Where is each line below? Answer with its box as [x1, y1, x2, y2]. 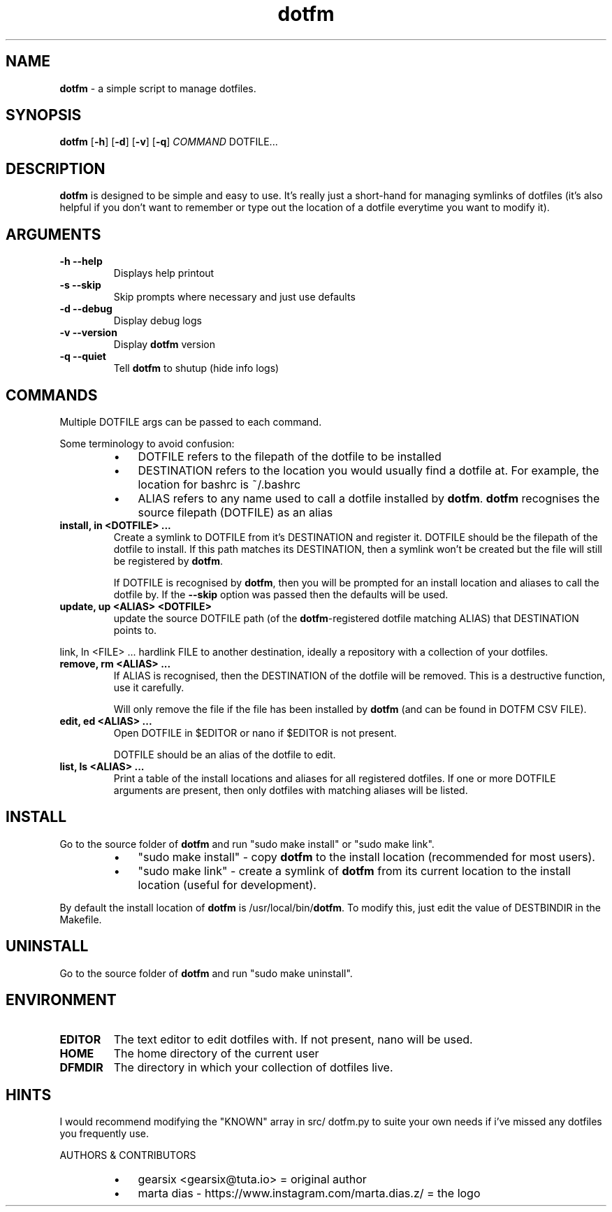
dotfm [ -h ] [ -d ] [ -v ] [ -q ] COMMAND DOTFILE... [59, 136, 278, 148]
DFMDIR [59, 1060, 103, 1074]
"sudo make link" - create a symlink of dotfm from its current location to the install [138, 863, 571, 878]
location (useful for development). [138, 877, 316, 892]
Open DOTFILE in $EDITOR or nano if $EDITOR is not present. [113, 726, 397, 739]
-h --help [59, 255, 103, 268]
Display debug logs [113, 315, 202, 327]
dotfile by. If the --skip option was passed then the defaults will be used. [113, 588, 449, 600]
